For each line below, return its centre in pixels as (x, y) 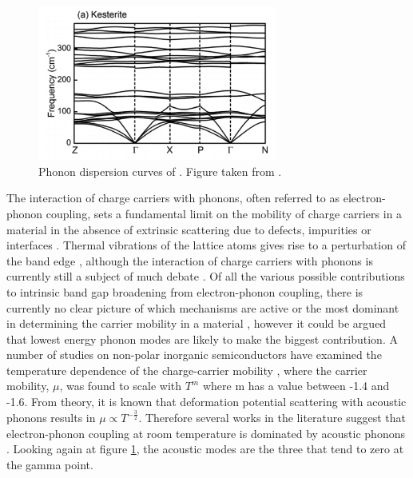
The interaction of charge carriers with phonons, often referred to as (173, 198)
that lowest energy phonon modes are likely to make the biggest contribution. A (202, 339)
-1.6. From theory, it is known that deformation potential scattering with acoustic (206, 402)
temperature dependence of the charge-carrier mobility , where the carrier (187, 370)
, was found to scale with (121, 386)
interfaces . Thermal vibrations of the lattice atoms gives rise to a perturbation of (206, 245)
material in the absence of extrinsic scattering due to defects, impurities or (189, 229)
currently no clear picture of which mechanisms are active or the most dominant (203, 307)
